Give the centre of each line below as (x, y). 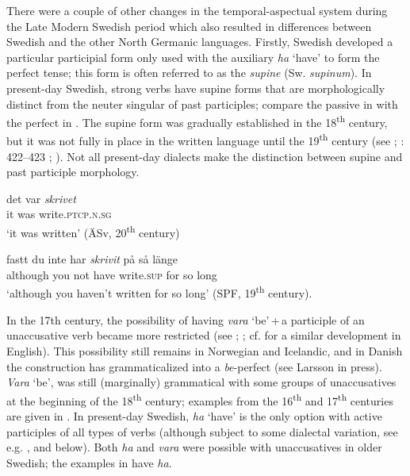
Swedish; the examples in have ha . (89, 462)
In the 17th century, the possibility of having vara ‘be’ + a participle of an (186, 319)
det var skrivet (41, 198)
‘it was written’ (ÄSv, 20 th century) (93, 231)
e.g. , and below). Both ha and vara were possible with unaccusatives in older (194, 447)
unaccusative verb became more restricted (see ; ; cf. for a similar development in (204, 335)
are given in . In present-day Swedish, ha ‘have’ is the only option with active (194, 415)
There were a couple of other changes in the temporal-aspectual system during (197, 10)
